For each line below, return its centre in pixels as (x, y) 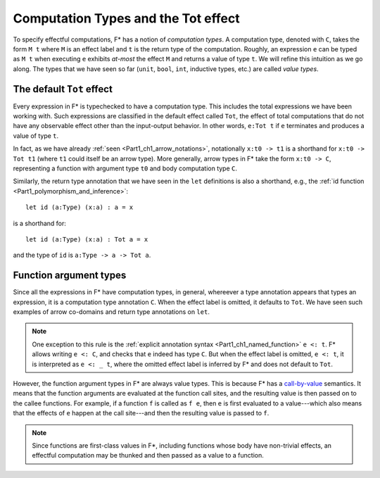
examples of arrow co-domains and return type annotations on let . (112, 312)
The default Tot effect (63, 89)
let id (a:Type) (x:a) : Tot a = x (87, 239)
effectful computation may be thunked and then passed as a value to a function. (148, 455)
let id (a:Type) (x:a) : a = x (80, 207)
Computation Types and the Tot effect (126, 18)
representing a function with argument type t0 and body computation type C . (125, 168)
